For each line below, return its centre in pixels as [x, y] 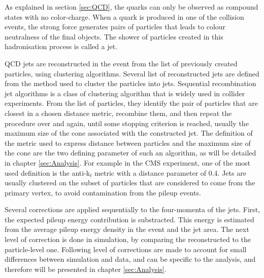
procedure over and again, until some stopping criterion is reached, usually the [127, 123]
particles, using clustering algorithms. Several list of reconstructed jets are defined [132, 73]
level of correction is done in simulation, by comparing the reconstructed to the [128, 239]
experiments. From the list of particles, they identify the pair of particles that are [131, 103]
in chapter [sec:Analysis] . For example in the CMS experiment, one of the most [128, 162]
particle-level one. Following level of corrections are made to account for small [126, 249]
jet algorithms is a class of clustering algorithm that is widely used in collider [125, 93]
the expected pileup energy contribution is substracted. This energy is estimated [129, 219]
